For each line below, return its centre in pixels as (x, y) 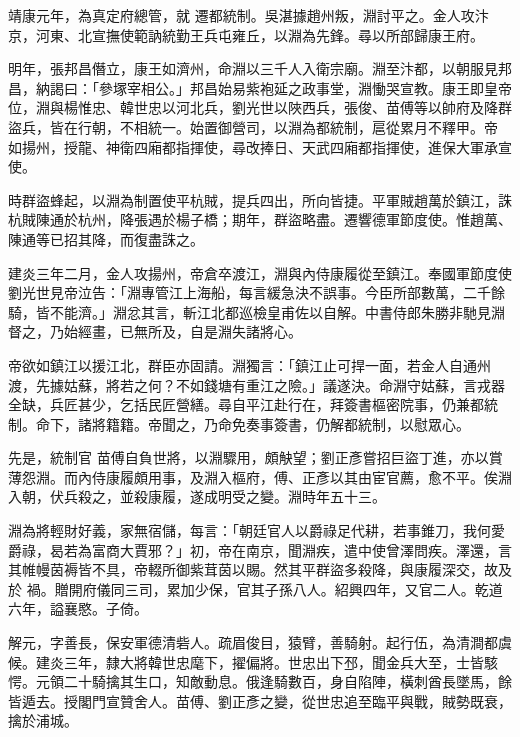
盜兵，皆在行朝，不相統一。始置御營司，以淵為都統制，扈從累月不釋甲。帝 (253, 126)
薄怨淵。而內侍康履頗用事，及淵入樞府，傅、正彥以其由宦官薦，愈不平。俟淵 (260, 476)
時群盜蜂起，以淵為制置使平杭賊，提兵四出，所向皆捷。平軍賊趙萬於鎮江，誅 (260, 199)
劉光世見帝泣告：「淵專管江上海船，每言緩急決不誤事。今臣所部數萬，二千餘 (256, 292)
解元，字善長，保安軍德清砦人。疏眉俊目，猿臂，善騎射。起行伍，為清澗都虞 (260, 642)
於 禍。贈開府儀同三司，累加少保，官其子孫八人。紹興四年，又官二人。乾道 (255, 588)
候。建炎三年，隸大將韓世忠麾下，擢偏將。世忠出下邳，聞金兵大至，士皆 (246, 661)
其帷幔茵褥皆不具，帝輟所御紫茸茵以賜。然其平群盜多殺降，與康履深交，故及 (260, 569)
